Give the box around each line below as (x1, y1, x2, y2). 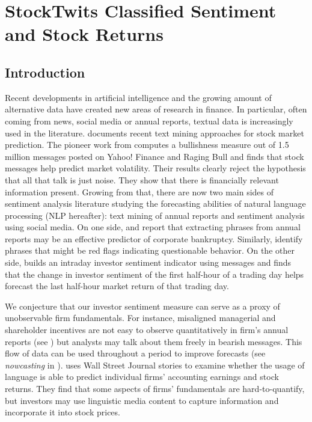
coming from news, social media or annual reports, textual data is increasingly (5, 114, 293, 127)
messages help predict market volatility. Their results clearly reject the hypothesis (5, 162, 306, 174)
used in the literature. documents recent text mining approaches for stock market (5, 126, 304, 139)
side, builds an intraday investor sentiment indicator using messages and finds (5, 256, 292, 269)
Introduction (5, 63, 85, 81)
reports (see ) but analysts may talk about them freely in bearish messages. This (5, 335, 302, 347)
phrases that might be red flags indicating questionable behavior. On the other (5, 244, 295, 257)
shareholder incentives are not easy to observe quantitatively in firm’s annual (5, 323, 289, 336)
